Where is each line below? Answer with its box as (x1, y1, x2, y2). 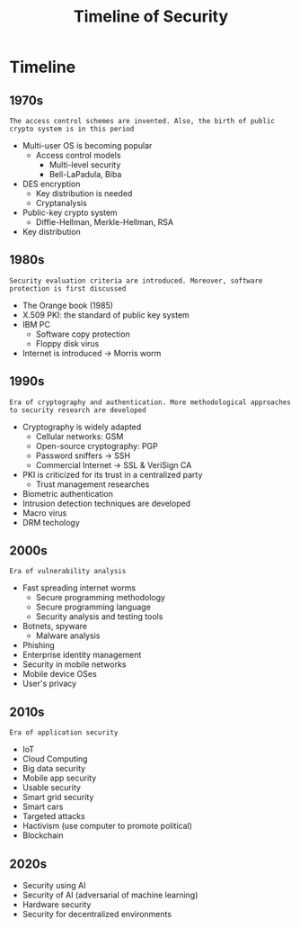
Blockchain (22, 830, 64, 841)
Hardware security (22, 899, 92, 910)
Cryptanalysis (35, 198, 87, 208)
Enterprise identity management (22, 650, 142, 661)
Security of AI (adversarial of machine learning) (22, 889, 199, 901)
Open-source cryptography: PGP (35, 440, 159, 451)
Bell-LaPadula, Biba (49, 169, 122, 179)
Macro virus (22, 507, 67, 518)
